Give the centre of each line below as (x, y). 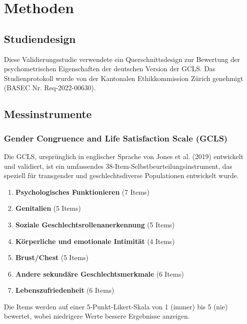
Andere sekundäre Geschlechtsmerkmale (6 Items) (100, 273)
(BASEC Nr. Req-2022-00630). (50, 88)
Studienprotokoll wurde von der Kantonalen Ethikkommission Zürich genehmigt (124, 78)
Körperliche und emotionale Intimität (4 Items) (95, 241)
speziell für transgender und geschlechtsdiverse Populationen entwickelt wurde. (122, 175)
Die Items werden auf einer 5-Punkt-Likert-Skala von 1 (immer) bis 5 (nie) (116, 306)
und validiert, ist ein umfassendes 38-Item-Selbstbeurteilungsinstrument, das (118, 166)
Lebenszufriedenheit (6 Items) (65, 290)
